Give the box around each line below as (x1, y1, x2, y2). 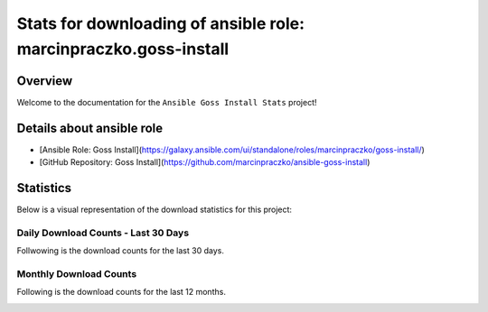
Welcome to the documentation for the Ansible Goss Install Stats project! (16, 96, 317, 107)
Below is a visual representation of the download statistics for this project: (16, 204, 293, 216)
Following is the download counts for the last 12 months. (16, 287, 226, 298)
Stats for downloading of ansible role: (16, 14, 305, 33)
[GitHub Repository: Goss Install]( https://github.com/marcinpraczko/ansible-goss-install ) (39, 157, 371, 168)
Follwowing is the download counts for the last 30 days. (16, 245, 225, 256)
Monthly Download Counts (16, 267, 137, 280)
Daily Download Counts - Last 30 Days (16, 226, 190, 239)
